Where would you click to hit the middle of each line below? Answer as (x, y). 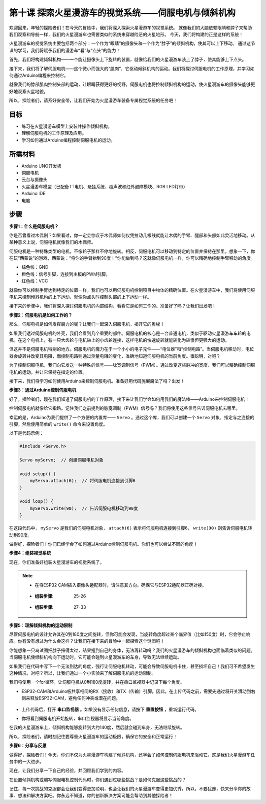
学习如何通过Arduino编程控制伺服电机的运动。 (68, 140)
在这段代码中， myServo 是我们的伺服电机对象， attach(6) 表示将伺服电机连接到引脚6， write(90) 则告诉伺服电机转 (131, 528)
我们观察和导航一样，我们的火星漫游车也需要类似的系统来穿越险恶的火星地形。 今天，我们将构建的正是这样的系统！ (126, 34)
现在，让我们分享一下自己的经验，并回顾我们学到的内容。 (67, 770)
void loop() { (36, 501)
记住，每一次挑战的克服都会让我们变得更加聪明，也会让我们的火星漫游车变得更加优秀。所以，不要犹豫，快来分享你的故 (130, 789)
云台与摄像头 (34, 179)
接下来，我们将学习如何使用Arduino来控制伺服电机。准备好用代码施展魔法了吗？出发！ (97, 381)
